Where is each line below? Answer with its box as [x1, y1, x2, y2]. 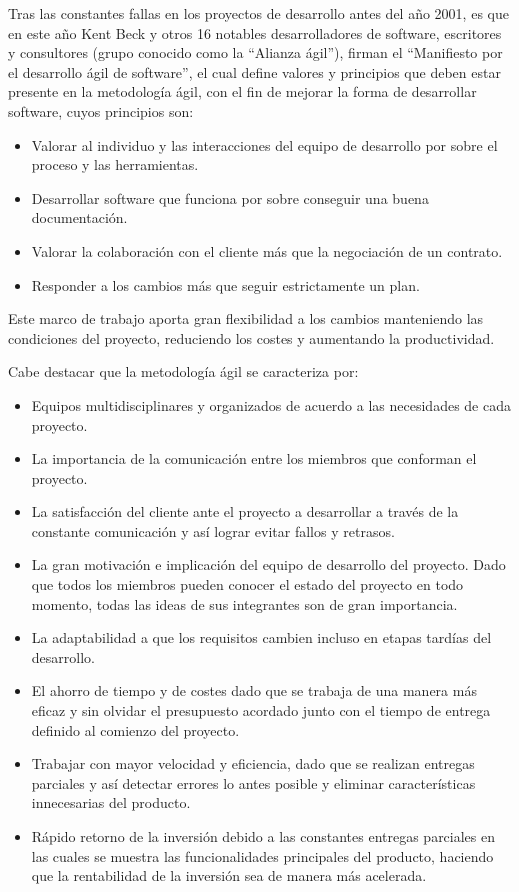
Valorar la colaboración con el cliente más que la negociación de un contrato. [31, 240, 503, 261]
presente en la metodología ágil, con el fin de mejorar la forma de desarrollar [8, 81, 477, 102]
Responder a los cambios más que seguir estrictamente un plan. [31, 274, 420, 295]
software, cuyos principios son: [8, 100, 194, 121]
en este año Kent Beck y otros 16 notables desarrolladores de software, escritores [8, 22, 502, 43]
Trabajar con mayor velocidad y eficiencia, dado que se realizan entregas [31, 753, 475, 774]
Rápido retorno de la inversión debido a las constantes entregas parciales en [31, 826, 496, 846]
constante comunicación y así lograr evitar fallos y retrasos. [31, 520, 395, 541]
